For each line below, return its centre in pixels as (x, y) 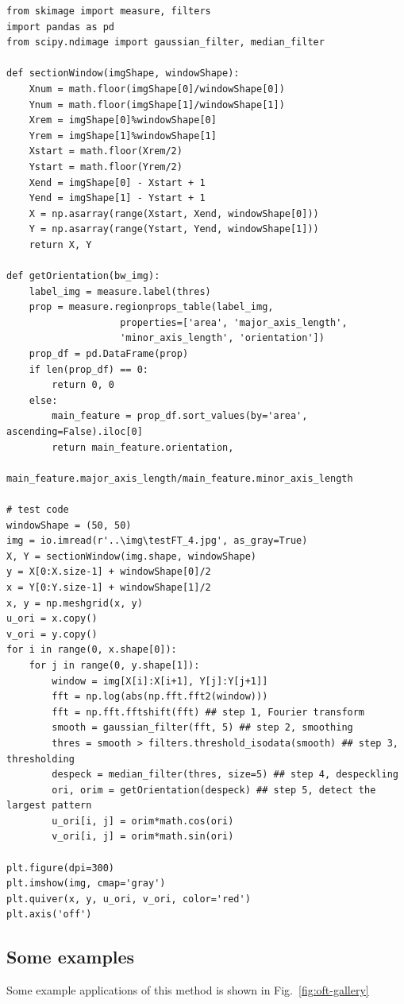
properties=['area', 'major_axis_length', (234, 322)
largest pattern (49, 806)
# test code (38, 510)
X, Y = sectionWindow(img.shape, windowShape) (131, 556)
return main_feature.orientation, (143, 447)
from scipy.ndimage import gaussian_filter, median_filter (165, 43)
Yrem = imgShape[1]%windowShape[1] (123, 136)
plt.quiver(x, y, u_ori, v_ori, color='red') (129, 899)
